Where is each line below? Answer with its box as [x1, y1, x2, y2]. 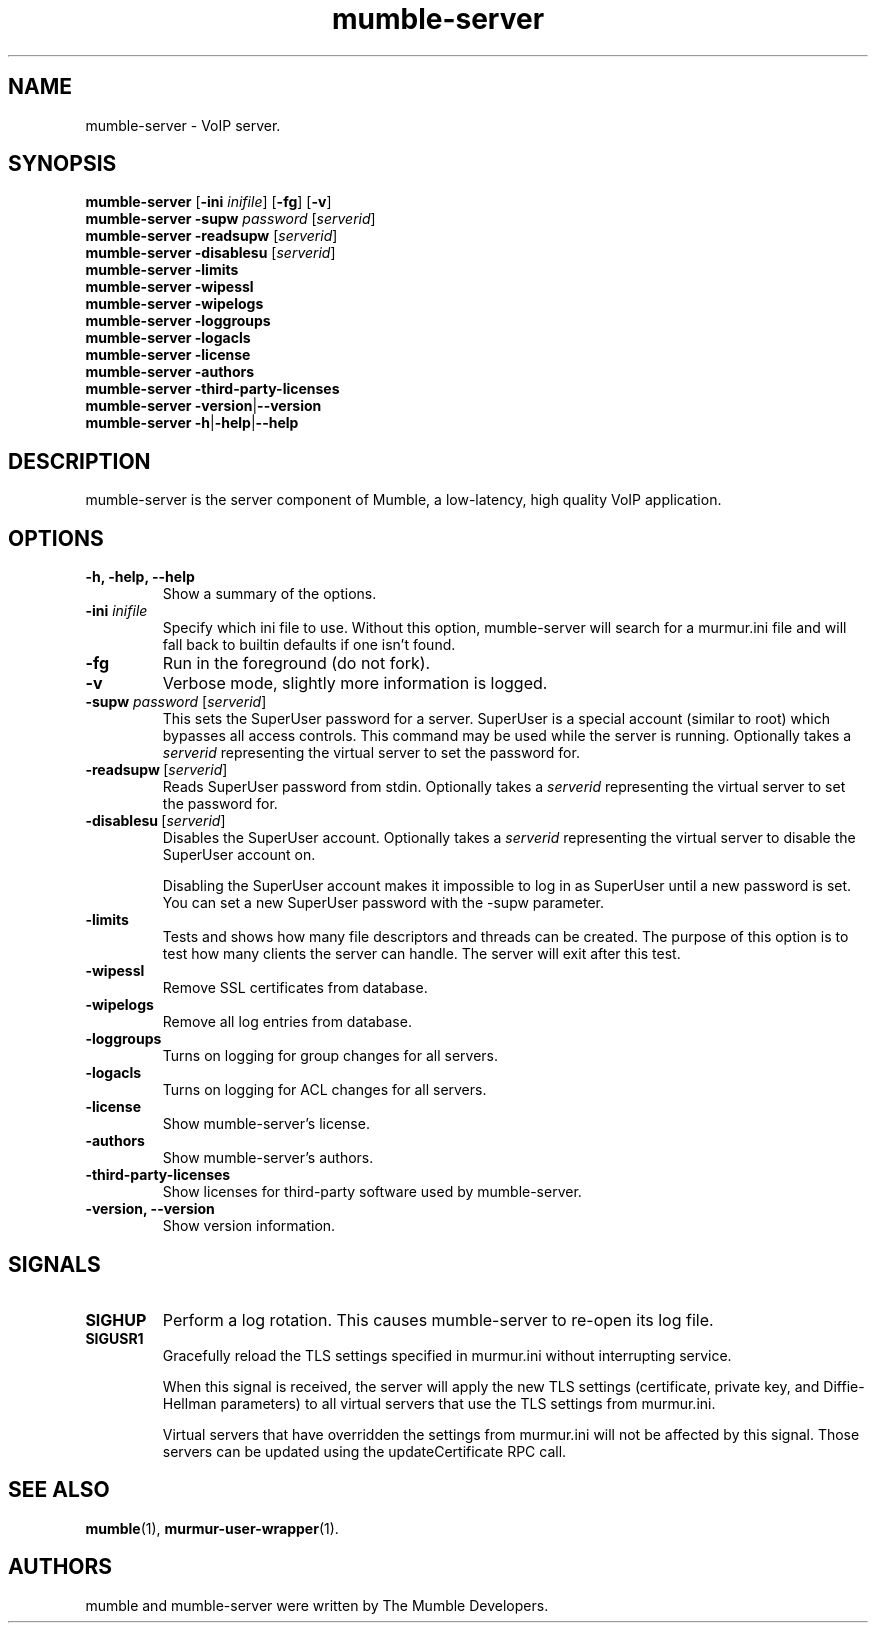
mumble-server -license [85, 346, 251, 364]
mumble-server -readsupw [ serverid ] [85, 227, 338, 245]
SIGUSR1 [85, 1329, 144, 1347]
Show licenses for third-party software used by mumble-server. [162, 1183, 582, 1201]
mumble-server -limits [85, 261, 239, 279]
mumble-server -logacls [85, 329, 251, 347]
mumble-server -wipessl [85, 278, 254, 296]
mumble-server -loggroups [85, 312, 271, 330]
